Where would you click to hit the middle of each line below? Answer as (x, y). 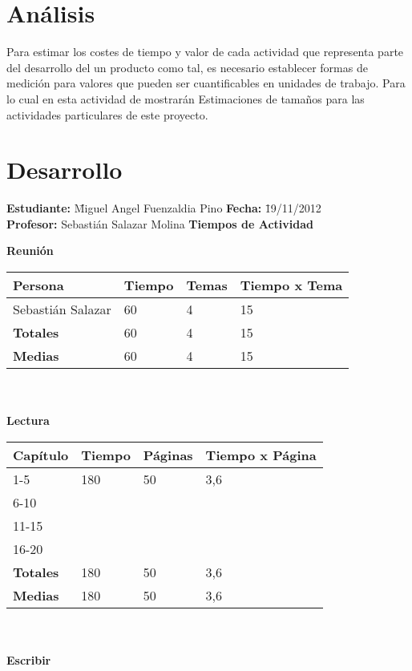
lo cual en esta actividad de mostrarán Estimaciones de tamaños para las (186, 98)
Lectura (28, 420)
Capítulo (41, 455)
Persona (38, 285)
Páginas (168, 455)
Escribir (29, 659)
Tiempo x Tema (291, 285)
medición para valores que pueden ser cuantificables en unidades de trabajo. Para (206, 83)
